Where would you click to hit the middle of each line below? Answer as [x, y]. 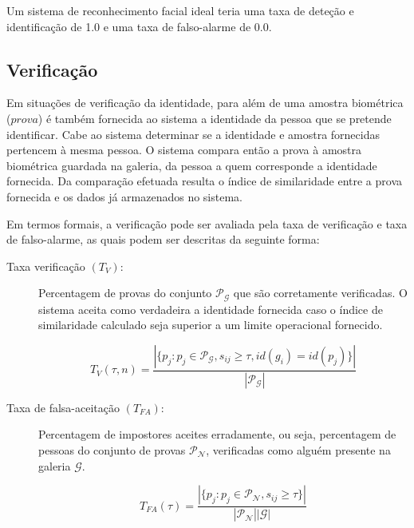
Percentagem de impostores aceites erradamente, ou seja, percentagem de [217, 434]
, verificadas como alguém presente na [298, 450]
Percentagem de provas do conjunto [125, 293]
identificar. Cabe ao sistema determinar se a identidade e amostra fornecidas [193, 134]
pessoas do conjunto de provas [112, 450]
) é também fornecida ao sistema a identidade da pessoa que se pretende [215, 118]
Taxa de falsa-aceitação [63, 407]
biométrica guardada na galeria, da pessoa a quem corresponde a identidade [192, 165]
